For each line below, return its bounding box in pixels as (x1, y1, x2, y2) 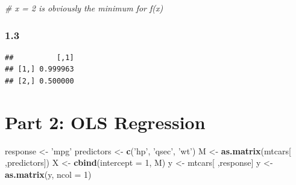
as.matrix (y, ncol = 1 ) (5, 168, 92, 180)
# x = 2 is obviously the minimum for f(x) (5, 2, 163, 14)
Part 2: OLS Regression (5, 109, 206, 134)
